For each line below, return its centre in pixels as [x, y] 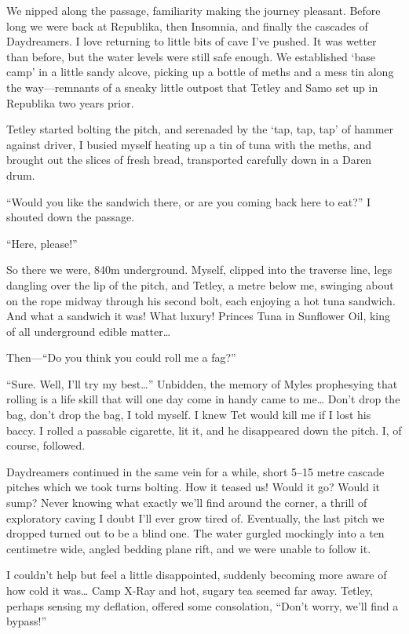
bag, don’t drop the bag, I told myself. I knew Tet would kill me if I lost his [189, 415]
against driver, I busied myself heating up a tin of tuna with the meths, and [189, 144]
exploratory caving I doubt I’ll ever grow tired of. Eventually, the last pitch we [195, 517]
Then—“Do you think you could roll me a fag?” [121, 357]
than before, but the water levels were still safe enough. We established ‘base [191, 56]
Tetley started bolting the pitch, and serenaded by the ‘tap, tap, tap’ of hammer [200, 129]
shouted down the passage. [71, 217]
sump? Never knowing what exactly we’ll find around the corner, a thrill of [187, 503]
